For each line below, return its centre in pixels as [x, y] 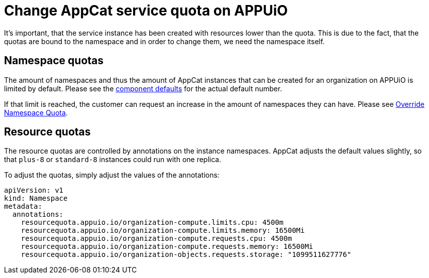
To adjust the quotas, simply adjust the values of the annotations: [112, 175]
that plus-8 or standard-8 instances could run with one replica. [113, 160]
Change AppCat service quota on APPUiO [146, 11]
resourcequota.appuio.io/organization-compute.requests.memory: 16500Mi [167, 247]
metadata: [23, 206]
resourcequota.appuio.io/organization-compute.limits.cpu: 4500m [152, 223]
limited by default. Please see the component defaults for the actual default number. [143, 88]
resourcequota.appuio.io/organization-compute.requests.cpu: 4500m [156, 239]
